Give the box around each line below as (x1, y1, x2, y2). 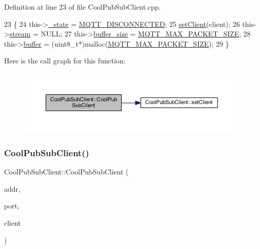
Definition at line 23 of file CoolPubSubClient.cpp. (4, 2, 161, 12)
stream (9, 28, 31, 39)
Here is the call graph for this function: (4, 55, 126, 66)
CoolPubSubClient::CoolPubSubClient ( (4, 166, 129, 177)
